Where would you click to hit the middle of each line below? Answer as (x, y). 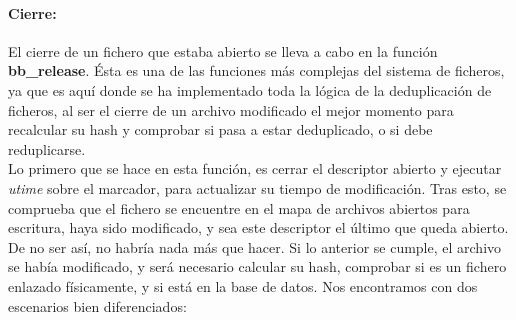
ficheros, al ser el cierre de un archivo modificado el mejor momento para (231, 109)
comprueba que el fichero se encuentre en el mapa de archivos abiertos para (239, 207)
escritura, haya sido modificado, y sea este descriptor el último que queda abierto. (258, 227)
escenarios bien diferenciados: (97, 305)
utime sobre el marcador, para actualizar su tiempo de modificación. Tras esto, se (257, 187)
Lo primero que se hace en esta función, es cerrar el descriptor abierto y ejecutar (255, 168)
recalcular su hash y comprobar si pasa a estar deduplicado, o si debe (220, 129)
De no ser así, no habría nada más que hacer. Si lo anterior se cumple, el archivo (255, 246)
